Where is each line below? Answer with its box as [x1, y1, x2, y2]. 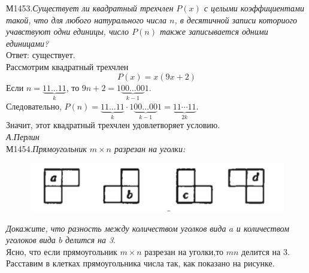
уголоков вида [6, 233, 56, 246]
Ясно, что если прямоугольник [6, 245, 117, 257]
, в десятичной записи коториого [174, 13, 297, 26]
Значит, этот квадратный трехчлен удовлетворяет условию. [6, 119, 220, 131]
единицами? [6, 37, 49, 49]
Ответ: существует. [6, 48, 75, 61]
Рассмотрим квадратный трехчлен [6, 60, 129, 72]
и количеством [236, 222, 289, 234]
